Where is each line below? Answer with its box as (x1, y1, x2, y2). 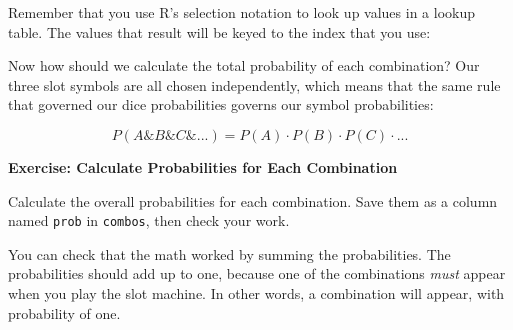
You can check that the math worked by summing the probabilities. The (8, 243, 451, 264)
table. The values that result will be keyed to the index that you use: (8, 21, 431, 42)
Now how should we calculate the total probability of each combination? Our (8, 55, 480, 76)
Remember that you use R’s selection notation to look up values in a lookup (8, 2, 475, 22)
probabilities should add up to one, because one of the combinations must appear (8, 263, 506, 284)
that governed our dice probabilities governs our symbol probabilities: (8, 94, 434, 115)
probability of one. (8, 302, 121, 323)
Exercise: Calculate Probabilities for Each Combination (8, 156, 398, 177)
